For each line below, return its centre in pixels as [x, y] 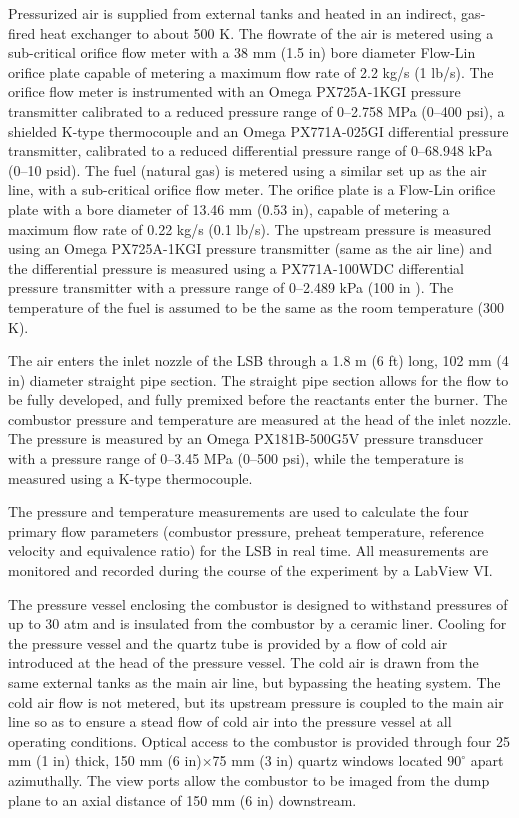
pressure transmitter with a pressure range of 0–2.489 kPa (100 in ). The [231, 287]
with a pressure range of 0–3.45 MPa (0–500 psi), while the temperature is [236, 458]
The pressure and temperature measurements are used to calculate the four [238, 511]
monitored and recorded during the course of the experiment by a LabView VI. [250, 570]
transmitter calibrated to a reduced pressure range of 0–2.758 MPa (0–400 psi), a [256, 110]
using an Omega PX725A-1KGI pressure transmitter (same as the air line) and [250, 248]
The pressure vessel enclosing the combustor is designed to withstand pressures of [258, 603]
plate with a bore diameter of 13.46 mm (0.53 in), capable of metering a [229, 208]
